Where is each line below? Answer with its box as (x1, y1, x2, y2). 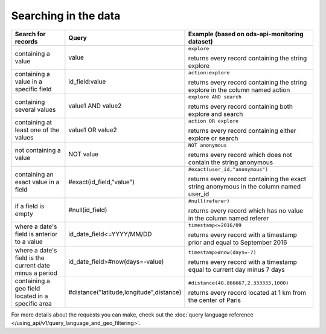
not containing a (14, 146, 61, 155)
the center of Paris (188, 296, 241, 304)
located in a (14, 292, 48, 300)
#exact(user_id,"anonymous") (188, 166, 269, 172)
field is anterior (14, 230, 58, 239)
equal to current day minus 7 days (188, 266, 285, 274)
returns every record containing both (188, 102, 293, 111)
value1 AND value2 (68, 101, 122, 110)
